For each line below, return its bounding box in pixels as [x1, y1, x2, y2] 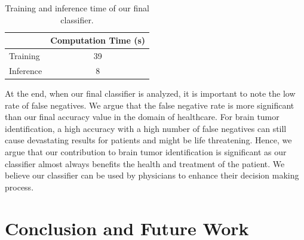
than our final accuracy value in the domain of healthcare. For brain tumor [5, 110, 280, 123]
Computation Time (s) [50, 34, 146, 47]
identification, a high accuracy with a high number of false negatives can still [5, 122, 287, 134]
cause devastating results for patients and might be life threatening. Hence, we [5, 134, 292, 146]
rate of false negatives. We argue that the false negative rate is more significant [5, 99, 294, 111]
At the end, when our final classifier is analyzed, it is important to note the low [5, 87, 296, 99]
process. [5, 180, 34, 193]
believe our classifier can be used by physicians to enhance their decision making [5, 169, 299, 181]
